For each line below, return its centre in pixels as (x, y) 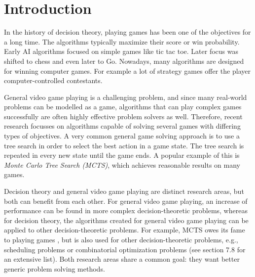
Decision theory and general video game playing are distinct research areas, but (124, 191)
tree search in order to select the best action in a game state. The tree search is (124, 145)
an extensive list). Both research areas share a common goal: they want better (122, 259)
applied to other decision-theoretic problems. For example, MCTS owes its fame (125, 230)
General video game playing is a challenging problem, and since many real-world (126, 97)
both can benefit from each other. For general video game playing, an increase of (126, 201)
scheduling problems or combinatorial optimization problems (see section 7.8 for (125, 249)
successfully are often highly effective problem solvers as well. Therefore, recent (123, 116)
